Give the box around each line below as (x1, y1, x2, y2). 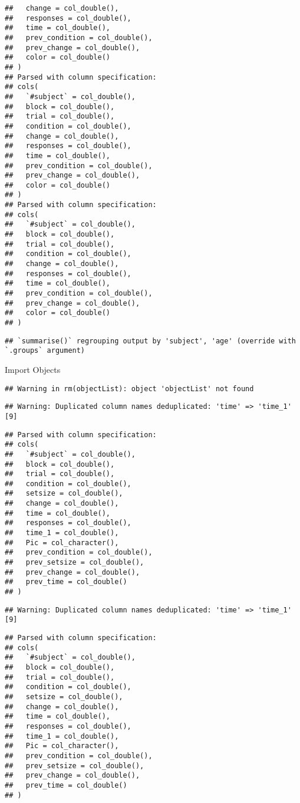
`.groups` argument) (5, 346, 85, 355)
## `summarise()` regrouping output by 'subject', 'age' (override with (5, 336, 296, 345)
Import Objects (5, 363, 61, 375)
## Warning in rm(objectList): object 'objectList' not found (5, 384, 254, 393)
